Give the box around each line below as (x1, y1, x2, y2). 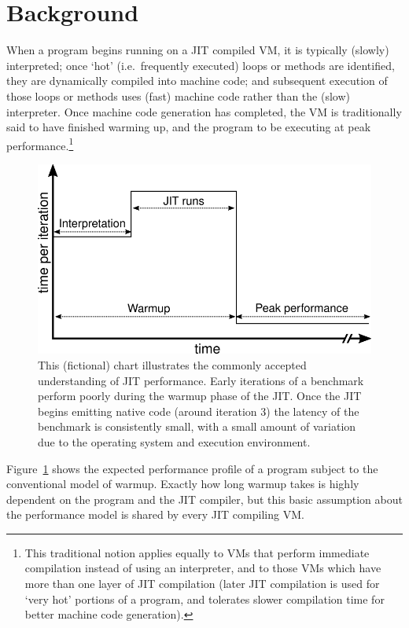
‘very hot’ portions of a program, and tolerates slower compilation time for (24, 590, 385, 607)
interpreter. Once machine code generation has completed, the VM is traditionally (6, 103, 402, 119)
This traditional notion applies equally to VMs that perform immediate (24, 544, 370, 560)
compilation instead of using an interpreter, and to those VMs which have (24, 560, 381, 576)
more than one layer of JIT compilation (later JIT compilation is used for (24, 575, 380, 592)
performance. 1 (6, 134, 74, 153)
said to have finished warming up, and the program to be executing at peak (6, 119, 371, 135)
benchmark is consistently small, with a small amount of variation (38, 418, 356, 435)
